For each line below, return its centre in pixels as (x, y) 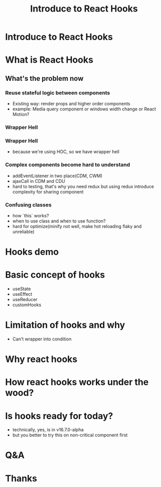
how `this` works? (30, 215)
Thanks (21, 478)
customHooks (27, 305)
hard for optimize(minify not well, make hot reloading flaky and (77, 226)
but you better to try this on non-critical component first (70, 435)
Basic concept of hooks (55, 275)
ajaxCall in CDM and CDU (39, 181)
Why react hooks (41, 359)
